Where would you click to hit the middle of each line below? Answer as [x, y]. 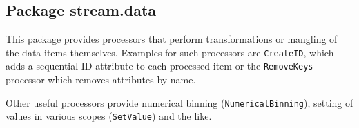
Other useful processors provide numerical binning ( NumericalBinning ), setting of [179, 102]
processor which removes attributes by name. [101, 79]
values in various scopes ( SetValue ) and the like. [109, 116]
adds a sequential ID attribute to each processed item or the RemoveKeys [159, 66]
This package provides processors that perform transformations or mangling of [172, 39]
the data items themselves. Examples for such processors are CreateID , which [170, 52]
